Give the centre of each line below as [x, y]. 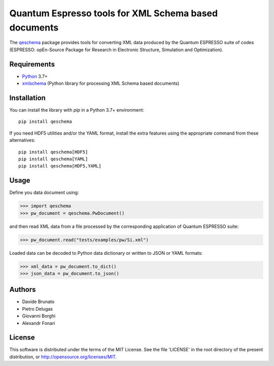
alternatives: [22, 140]
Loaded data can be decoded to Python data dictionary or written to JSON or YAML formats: [106, 253]
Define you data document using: [44, 192]
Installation [27, 98]
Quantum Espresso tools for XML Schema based [114, 13]
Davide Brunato [38, 302]
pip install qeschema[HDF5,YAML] [60, 166]
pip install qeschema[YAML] [53, 159]
